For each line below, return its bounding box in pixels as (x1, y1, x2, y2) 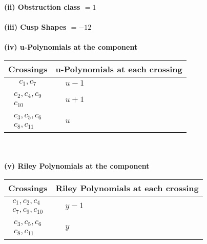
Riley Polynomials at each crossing (55, 182, 199, 194)
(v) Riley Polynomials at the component (4, 160, 150, 171)
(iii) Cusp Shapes (4, 22, 67, 32)
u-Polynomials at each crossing (55, 63, 182, 75)
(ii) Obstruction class (4, 2, 80, 12)
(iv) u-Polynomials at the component (4, 42, 138, 52)
